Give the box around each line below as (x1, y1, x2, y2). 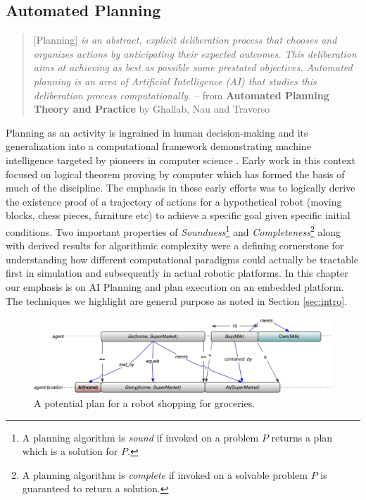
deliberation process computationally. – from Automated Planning (33, 87, 329, 102)
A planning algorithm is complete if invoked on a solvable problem (22, 467, 308, 482)
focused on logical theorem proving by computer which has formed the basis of (6, 166, 345, 181)
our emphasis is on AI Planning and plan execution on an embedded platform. (6, 279, 344, 294)
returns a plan (271, 430, 333, 444)
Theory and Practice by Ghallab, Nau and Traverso (33, 101, 270, 116)
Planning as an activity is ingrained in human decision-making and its (6, 125, 308, 139)
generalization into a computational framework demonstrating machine (6, 139, 311, 154)
